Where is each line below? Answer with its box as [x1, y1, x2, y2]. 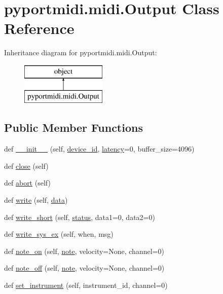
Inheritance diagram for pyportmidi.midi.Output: [4, 47, 157, 58]
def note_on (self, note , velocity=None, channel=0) [4, 245, 164, 256]
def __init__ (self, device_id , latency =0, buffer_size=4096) [4, 143, 195, 154]
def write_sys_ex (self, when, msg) [4, 229, 114, 239]
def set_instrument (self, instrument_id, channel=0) [4, 280, 168, 290]
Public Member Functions [4, 120, 143, 135]
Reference [4, 18, 75, 39]
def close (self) [4, 160, 49, 171]
